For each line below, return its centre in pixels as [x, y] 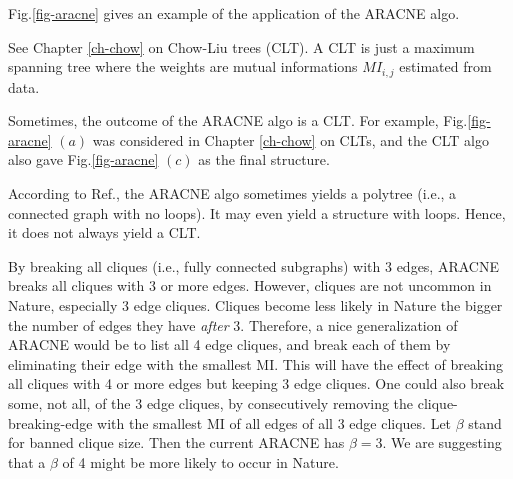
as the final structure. [264, 159]
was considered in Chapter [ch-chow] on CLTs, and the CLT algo [291, 139]
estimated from [445, 66]
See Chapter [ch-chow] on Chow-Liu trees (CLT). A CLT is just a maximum [241, 46]
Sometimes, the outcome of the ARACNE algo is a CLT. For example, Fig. [238, 120]
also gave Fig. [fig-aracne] [83, 159]
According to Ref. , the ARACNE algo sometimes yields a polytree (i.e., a [232, 193]
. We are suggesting [442, 442]
